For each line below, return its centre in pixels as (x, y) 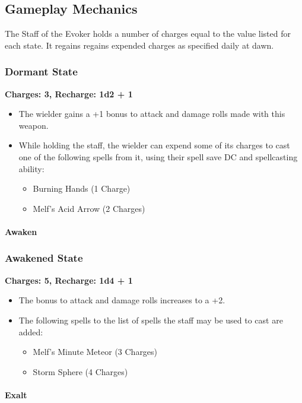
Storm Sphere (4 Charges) (80, 371)
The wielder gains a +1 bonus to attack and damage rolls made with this (152, 114)
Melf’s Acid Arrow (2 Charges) (89, 208)
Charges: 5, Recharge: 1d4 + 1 (69, 280)
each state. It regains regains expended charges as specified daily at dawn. (139, 45)
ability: (31, 168)
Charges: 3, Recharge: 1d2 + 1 (69, 93)
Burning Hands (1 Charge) (82, 188)
